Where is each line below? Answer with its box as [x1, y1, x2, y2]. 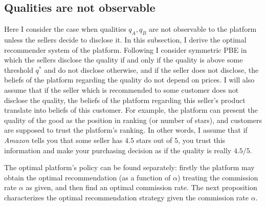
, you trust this [178, 134, 226, 145]
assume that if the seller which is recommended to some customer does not [4, 84, 239, 95]
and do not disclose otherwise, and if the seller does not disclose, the [44, 64, 259, 75]
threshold [4, 64, 33, 75]
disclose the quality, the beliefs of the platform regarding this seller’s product [4, 94, 246, 105]
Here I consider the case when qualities [4, 24, 126, 34]
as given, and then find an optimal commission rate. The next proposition [26, 182, 257, 193]
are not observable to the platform [149, 24, 257, 34]
